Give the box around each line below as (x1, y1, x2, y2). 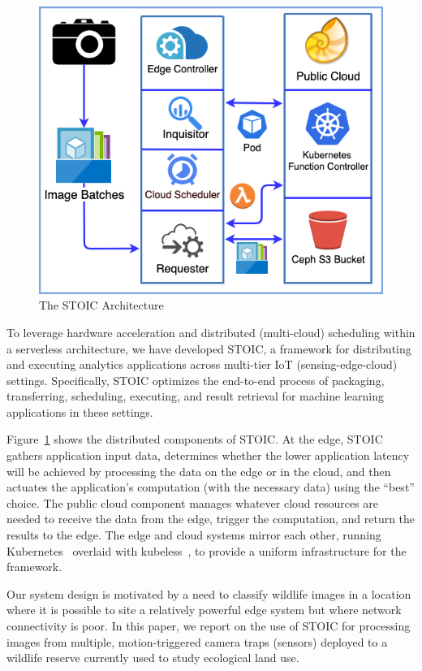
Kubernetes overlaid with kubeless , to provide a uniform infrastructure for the (6, 542, 407, 559)
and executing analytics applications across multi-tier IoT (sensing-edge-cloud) (6, 356, 398, 373)
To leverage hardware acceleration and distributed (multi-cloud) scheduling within (6, 323, 416, 340)
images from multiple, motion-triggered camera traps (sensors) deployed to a (6, 633, 388, 650)
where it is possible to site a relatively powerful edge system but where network (6, 601, 402, 618)
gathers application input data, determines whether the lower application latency (6, 447, 410, 464)
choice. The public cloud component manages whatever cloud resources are (6, 494, 379, 511)
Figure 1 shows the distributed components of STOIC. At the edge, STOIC (6, 431, 383, 448)
